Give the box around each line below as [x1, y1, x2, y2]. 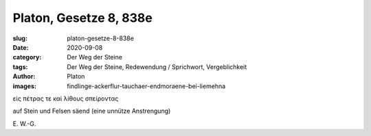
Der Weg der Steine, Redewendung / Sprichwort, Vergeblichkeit [67, 62, 247, 71]
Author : [12, 72, 36, 81]
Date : [12, 43, 29, 51]
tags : [12, 62, 28, 71]
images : [12, 82, 37, 90]
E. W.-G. [12, 120, 36, 128]
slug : [12, 34, 27, 42]
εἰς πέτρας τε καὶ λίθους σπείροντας [12, 94, 119, 103]
